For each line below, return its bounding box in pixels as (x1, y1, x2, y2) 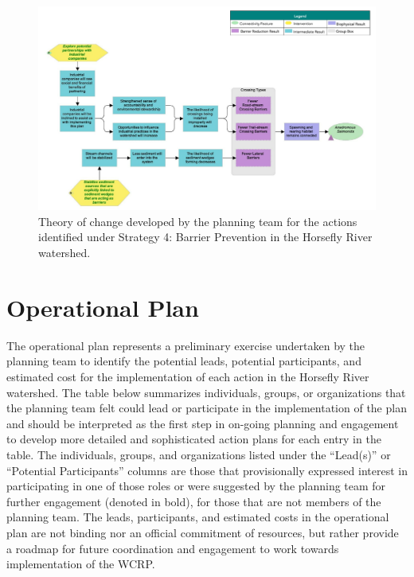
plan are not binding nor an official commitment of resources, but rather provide (6, 524, 399, 540)
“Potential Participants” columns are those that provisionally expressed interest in (6, 462, 408, 478)
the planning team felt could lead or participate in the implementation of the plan (6, 400, 407, 416)
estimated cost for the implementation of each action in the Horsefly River (6, 368, 369, 384)
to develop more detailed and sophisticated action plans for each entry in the (6, 431, 381, 447)
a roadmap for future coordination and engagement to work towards (6, 540, 339, 556)
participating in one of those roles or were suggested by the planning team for (6, 478, 386, 494)
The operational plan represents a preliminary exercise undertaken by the (6, 337, 365, 353)
